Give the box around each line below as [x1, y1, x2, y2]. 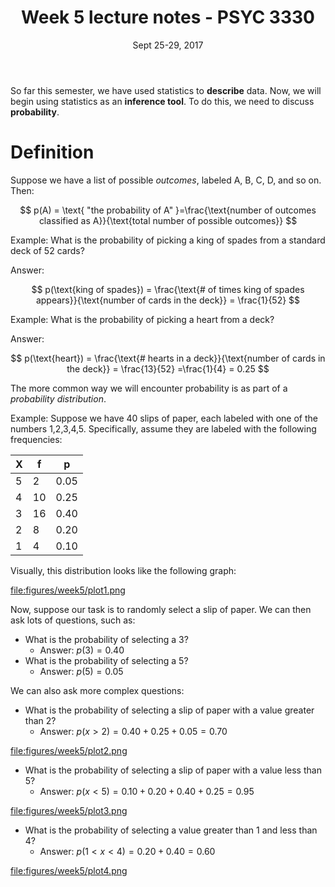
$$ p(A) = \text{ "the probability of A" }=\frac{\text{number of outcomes [19, 204, 317, 216]
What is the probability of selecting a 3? [24, 633, 189, 645]
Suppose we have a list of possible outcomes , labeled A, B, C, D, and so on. [10, 174, 322, 186]
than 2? [24, 714, 57, 726]
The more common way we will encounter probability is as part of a [10, 382, 288, 394]
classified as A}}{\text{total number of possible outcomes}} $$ [38, 214, 298, 226]
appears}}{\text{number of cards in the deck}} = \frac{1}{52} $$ [35, 294, 301, 306]
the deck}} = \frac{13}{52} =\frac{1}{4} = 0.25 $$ [66, 362, 270, 375]
